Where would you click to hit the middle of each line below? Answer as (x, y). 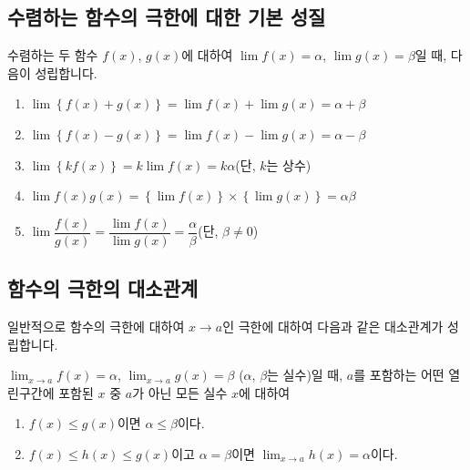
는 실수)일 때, (305, 375)
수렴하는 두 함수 (53, 55)
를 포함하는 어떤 (399, 375)
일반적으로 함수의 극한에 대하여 (96, 327)
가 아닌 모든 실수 (180, 392)
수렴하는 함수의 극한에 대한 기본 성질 (167, 17)
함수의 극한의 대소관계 (103, 288)
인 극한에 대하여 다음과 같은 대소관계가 (333, 327)
